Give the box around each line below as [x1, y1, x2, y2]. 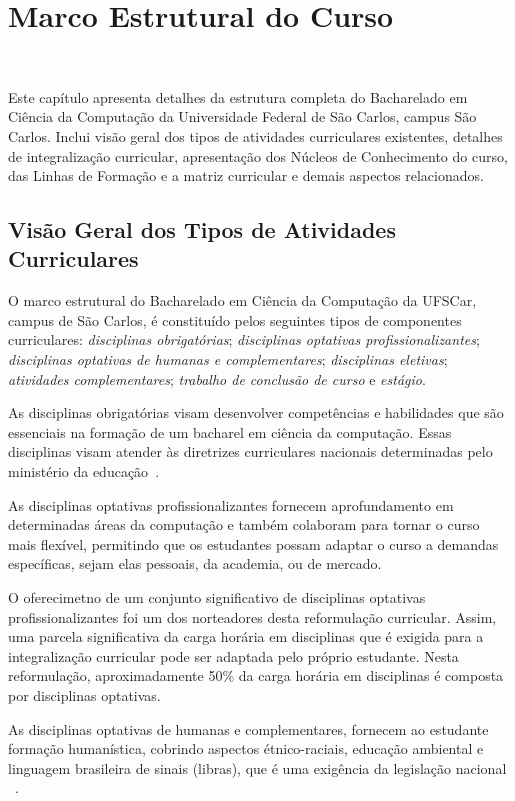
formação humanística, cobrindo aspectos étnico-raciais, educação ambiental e [8, 738, 484, 759]
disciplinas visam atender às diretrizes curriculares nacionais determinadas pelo [8, 441, 493, 462]
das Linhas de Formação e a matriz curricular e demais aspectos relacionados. [8, 165, 484, 186]
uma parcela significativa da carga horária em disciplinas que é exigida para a [8, 626, 484, 647]
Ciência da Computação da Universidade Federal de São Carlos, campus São [8, 106, 477, 127]
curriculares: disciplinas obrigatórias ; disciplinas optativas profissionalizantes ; [8, 329, 480, 350]
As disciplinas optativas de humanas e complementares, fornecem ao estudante [8, 718, 489, 739]
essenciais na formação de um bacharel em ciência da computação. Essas [8, 421, 452, 442]
